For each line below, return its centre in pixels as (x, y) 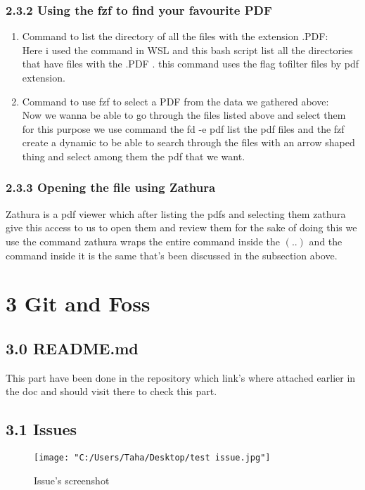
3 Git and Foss (78, 303)
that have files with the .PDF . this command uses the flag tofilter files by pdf (190, 64)
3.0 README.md (72, 348)
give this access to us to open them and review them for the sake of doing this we (181, 227)
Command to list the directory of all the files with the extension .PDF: (175, 36)
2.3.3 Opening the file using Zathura (111, 187)
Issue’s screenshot (72, 480)
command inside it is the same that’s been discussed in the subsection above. (172, 255)
